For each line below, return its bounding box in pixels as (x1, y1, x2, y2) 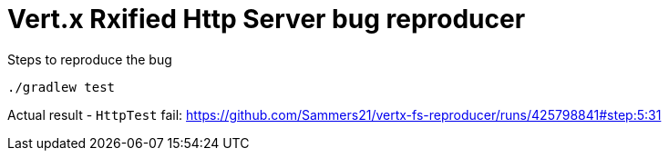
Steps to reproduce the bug (7, 51, 172, 67)
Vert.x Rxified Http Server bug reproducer (7, 4, 526, 35)
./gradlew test (7, 79, 116, 94)
